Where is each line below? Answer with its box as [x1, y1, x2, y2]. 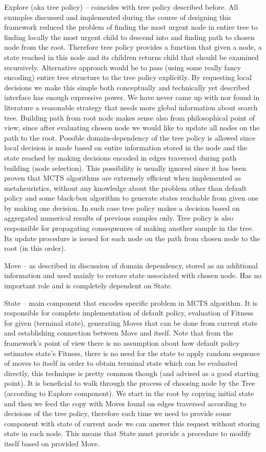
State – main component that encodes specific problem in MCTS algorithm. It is [4, 297, 258, 308]
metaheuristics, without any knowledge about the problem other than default [4, 182, 247, 193]
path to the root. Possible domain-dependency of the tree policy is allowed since [4, 132, 256, 143]
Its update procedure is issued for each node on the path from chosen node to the [4, 232, 260, 243]
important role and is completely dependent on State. [4, 280, 173, 291]
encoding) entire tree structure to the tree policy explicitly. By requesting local [4, 72, 252, 83]
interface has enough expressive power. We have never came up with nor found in [4, 92, 260, 103]
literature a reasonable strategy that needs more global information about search [4, 102, 258, 112]
